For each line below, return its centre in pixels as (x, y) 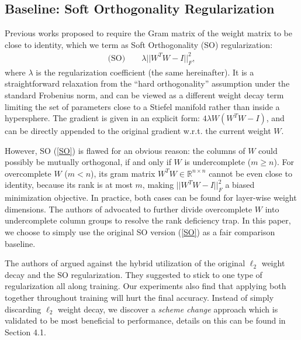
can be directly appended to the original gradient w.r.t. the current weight (138, 131)
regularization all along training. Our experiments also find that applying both (146, 286)
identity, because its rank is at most (69, 185)
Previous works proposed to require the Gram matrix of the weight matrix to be (149, 33)
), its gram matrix (123, 173)
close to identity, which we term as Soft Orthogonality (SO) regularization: (139, 44)
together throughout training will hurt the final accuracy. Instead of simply (139, 298)
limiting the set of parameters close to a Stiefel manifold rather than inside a (142, 106)
